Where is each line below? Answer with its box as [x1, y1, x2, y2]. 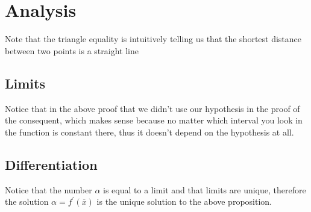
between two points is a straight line [5, 44, 139, 57]
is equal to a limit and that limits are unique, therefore [103, 183, 306, 196]
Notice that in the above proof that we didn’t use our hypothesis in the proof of [5, 102, 300, 114]
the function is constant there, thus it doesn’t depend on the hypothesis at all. [5, 125, 294, 138]
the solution [5, 195, 49, 208]
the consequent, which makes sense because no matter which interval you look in [5, 114, 303, 126]
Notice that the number [5, 183, 92, 196]
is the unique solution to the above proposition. [96, 195, 272, 208]
